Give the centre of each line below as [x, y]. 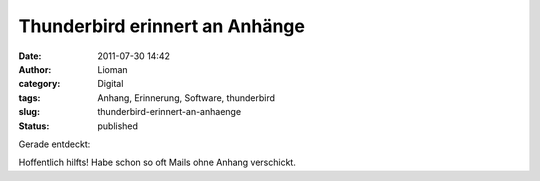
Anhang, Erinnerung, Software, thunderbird [186, 97]
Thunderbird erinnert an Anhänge [161, 26]
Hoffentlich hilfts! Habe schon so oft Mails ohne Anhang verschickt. [157, 162]
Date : [30, 56]
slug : [29, 112]
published [118, 126]
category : [39, 84]
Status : [34, 126]
